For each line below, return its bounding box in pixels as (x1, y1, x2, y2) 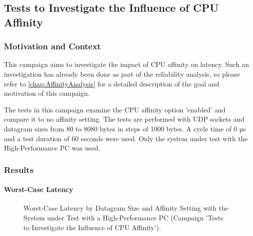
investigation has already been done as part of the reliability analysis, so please (4, 68, 240, 79)
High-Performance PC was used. (4, 143, 100, 153)
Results (4, 163, 34, 175)
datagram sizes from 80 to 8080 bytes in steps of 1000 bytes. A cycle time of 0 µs (4, 123, 246, 133)
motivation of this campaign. (4, 88, 90, 98)
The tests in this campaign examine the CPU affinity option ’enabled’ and (4, 104, 226, 114)
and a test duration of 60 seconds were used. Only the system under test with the (4, 133, 248, 143)
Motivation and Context (4, 40, 101, 52)
